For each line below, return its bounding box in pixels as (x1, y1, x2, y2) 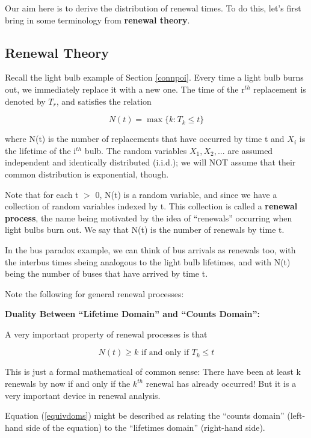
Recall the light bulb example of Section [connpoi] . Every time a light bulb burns (5, 71, 304, 84)
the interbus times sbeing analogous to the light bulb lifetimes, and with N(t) (5, 255, 291, 268)
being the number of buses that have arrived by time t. (5, 267, 208, 280)
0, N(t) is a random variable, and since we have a (95, 188, 277, 200)
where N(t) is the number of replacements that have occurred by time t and (5, 132, 285, 145)
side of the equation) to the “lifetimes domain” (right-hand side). (26, 421, 265, 433)
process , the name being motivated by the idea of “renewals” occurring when (5, 211, 292, 224)
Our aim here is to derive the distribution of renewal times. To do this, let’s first (5, 2, 301, 14)
